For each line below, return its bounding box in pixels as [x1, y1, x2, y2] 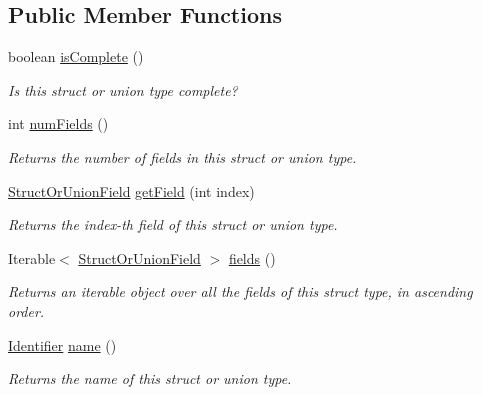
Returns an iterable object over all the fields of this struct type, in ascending [8, 281, 473, 302]
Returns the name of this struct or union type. [8, 368, 292, 389]
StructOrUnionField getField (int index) [8, 180, 255, 201]
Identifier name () [8, 334, 117, 355]
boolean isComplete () [8, 46, 144, 67]
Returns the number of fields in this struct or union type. [8, 146, 357, 167]
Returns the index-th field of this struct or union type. [8, 214, 338, 235]
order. [8, 300, 45, 321]
